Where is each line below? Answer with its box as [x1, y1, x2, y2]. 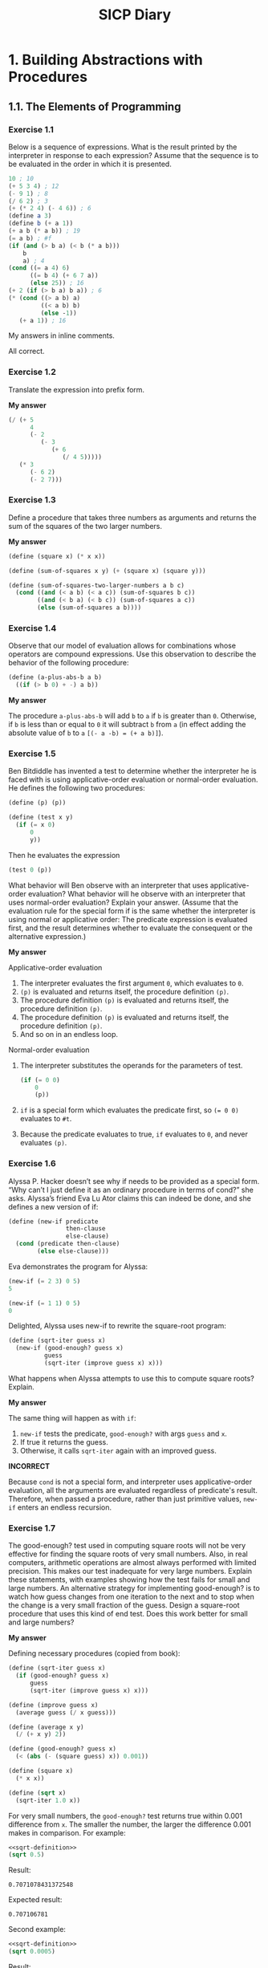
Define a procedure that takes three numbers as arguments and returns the [8, 512, 257, 522]
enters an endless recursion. [17, 1502, 112, 1512]
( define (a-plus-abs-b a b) [8, 673, 103, 681]
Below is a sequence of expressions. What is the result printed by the [8, 142, 238, 152]
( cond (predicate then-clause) [15, 1240, 120, 1248]
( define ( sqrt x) [8, 1788, 67, 1797]
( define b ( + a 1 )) [8, 219, 74, 228]
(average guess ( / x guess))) [15, 1708, 116, 1717]
